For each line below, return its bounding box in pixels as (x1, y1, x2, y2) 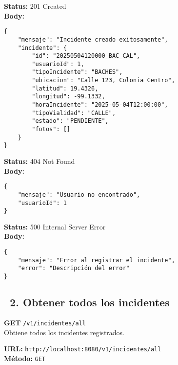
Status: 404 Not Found (4, 156, 75, 166)
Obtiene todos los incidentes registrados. (4, 327, 125, 337)
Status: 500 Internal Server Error (4, 221, 106, 231)
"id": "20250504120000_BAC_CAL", (32, 52, 140, 60)
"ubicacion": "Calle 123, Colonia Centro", (32, 77, 175, 84)
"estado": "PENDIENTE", (32, 117, 109, 125)
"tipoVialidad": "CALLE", (32, 109, 116, 116)
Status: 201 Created (4, 1, 66, 11)
